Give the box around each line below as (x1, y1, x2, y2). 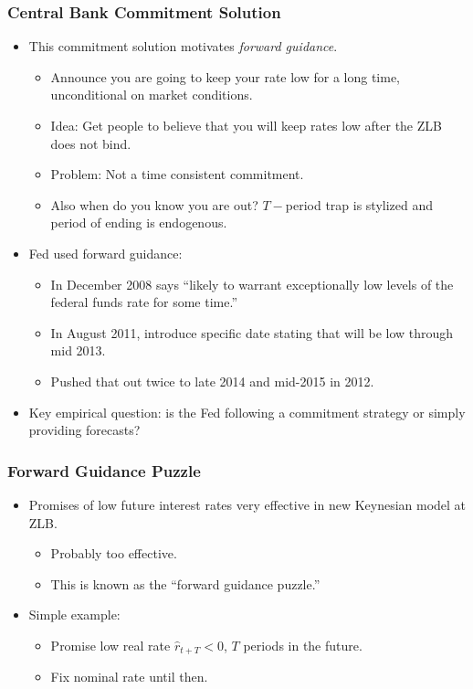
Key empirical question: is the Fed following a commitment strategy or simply (28, 402, 466, 421)
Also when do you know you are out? (50, 195, 258, 214)
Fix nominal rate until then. (50, 667, 208, 686)
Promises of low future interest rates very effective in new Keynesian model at (28, 494, 467, 514)
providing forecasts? (28, 420, 141, 440)
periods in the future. (243, 635, 363, 654)
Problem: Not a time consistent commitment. (50, 164, 304, 184)
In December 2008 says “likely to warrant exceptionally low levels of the (50, 274, 454, 293)
